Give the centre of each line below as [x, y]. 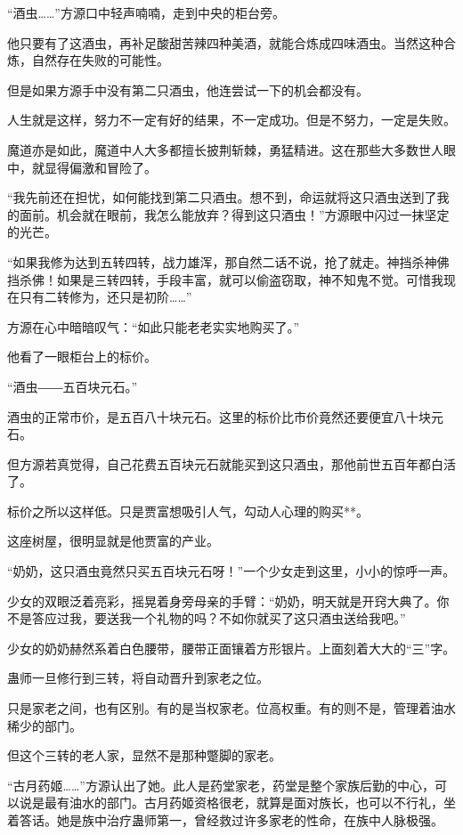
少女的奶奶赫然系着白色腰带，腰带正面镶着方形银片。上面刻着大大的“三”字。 [231, 648]
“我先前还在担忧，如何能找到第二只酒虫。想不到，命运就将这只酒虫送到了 [222, 197]
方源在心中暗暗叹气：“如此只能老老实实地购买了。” [154, 326]
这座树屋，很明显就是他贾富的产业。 [113, 541]
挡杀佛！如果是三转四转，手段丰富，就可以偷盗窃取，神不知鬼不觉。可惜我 [225, 279]
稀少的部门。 [45, 725]
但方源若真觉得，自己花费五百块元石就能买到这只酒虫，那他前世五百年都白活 [231, 463]
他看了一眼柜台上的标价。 [82, 357]
